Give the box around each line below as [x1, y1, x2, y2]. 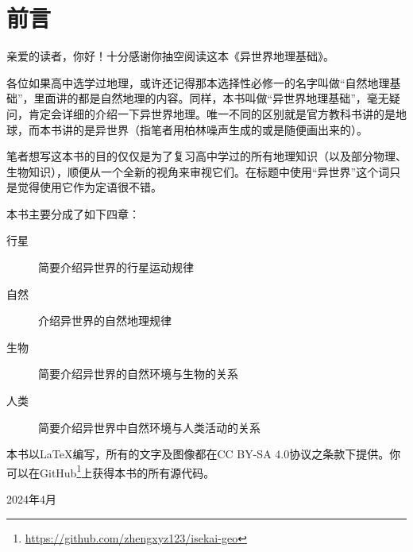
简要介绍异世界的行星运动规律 [38, 259, 194, 276]
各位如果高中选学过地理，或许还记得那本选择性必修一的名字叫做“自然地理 [6, 74, 390, 91]
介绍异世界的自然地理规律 [38, 312, 172, 329]
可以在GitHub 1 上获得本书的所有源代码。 [6, 461, 215, 481]
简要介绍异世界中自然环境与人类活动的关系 [38, 419, 261, 435]
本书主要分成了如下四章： [6, 205, 140, 222]
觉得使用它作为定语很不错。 [17, 179, 162, 195]
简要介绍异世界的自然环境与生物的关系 [38, 365, 238, 382]
